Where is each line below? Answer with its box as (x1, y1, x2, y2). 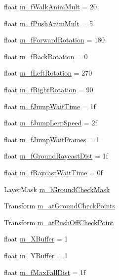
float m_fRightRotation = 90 (4, 84, 93, 94)
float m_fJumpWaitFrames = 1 (4, 134, 100, 144)
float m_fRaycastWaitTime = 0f (4, 167, 103, 177)
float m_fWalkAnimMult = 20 (4, 1, 97, 11)
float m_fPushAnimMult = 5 (4, 18, 93, 28)
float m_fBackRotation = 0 (4, 51, 88, 61)
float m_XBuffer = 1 (4, 234, 68, 244)
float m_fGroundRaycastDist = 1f (4, 151, 108, 161)
